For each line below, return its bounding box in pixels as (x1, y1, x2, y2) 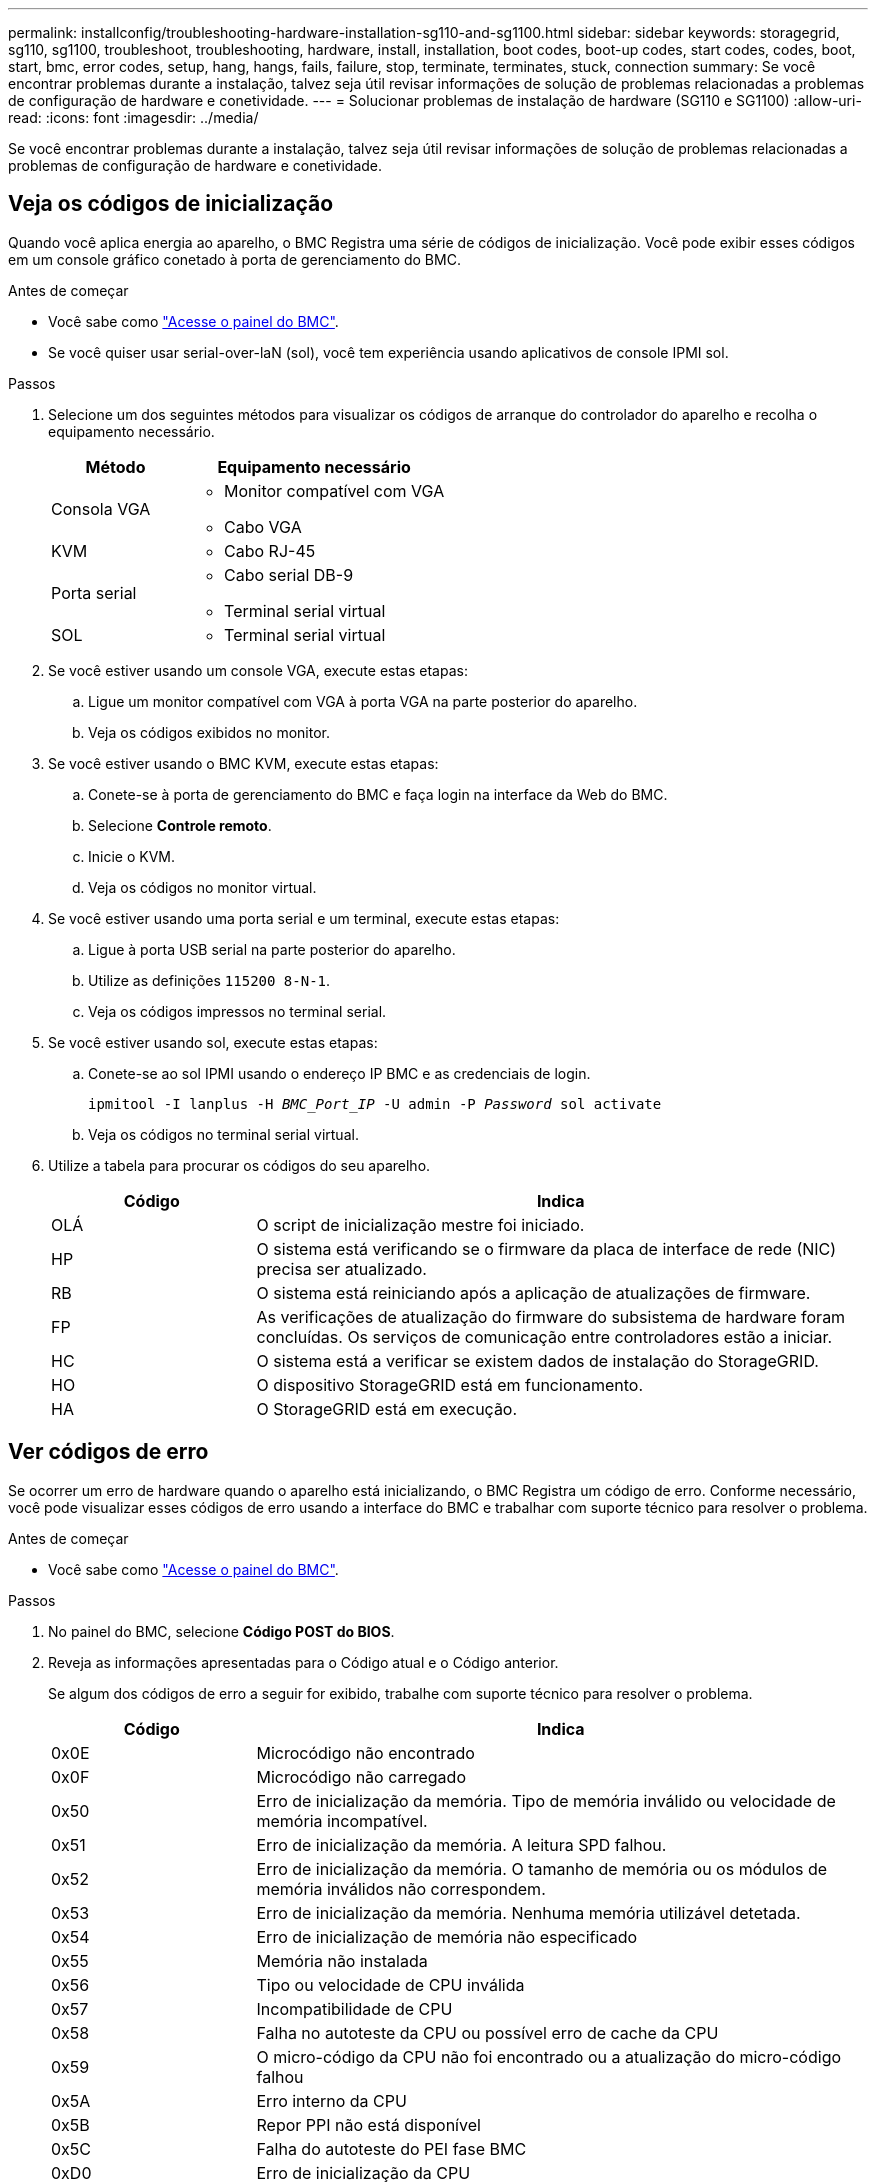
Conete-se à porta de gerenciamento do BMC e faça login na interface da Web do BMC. (88, 785, 668, 803)
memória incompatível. (256, 1810, 428, 1831)
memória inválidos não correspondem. (256, 1878, 546, 1899)
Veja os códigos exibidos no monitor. (88, 723, 331, 741)
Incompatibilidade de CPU (256, 1998, 453, 2019)
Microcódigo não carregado (256, 1766, 466, 1787)
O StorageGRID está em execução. (256, 1398, 518, 1419)
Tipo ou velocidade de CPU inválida (256, 1974, 525, 1995)
